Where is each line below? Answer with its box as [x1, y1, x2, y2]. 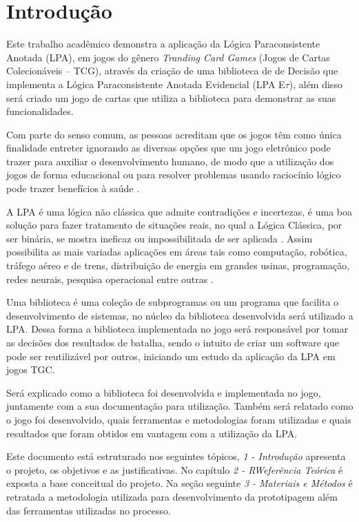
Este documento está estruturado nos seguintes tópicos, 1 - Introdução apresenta [6, 449, 346, 463]
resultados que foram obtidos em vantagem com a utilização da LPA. [6, 426, 298, 440]
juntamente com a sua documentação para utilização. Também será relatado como [6, 399, 353, 413]
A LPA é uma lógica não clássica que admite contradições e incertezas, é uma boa [6, 204, 352, 218]
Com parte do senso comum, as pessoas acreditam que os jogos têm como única [6, 127, 342, 141]
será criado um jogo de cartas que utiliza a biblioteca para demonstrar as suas [6, 90, 336, 105]
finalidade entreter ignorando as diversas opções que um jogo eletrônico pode [6, 140, 331, 155]
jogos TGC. [6, 362, 55, 377]
